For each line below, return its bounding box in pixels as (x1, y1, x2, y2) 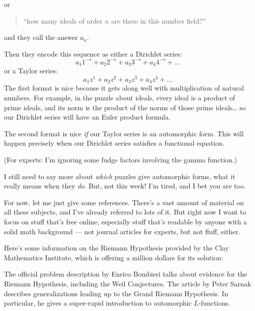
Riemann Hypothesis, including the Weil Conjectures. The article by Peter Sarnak (4, 278, 252, 288)
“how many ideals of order (23, 15, 103, 26)
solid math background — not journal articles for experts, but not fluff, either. (4, 226, 240, 236)
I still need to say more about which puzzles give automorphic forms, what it (4, 171, 235, 181)
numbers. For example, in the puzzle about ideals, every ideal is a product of (4, 93, 235, 103)
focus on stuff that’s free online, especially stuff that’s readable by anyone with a (4, 216, 247, 226)
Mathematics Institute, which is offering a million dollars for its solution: (4, 252, 223, 262)
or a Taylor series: (4, 65, 58, 76)
